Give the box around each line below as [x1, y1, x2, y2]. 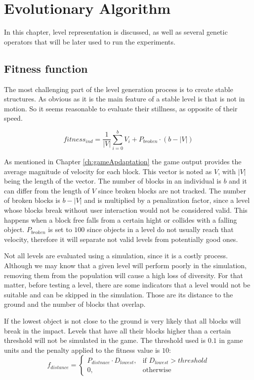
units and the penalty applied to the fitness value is [4, 344, 160, 355]
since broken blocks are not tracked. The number [98, 185, 246, 195]
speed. [4, 113, 23, 123]
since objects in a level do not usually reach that [87, 224, 234, 235]
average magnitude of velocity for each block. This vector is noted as [4, 166, 212, 176]
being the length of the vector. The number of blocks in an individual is [4, 176, 221, 186]
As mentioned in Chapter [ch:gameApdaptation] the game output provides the [4, 156, 242, 167]
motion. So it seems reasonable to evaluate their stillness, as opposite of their [4, 103, 238, 113]
